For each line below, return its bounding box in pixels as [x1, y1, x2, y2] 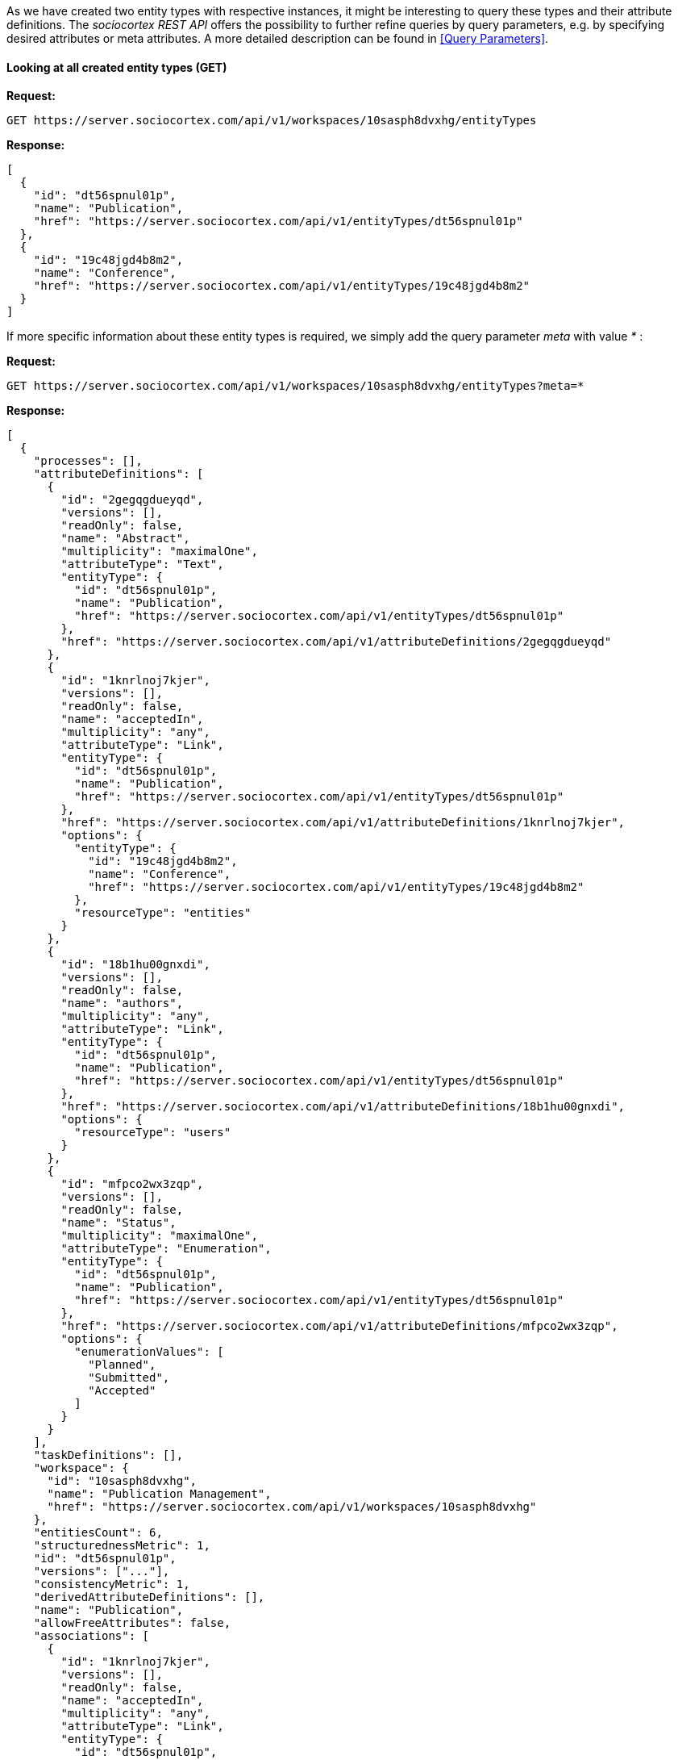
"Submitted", [88, 1371, 170, 1385]
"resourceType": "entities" [74, 906, 252, 920]
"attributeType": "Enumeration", [60, 1242, 272, 1256]
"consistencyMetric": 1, [33, 1578, 190, 1591]
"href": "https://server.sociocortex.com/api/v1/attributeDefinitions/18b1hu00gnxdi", [60, 1100, 626, 1114]
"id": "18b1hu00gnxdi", [60, 958, 210, 972]
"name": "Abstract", [60, 532, 190, 546]
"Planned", [88, 1358, 156, 1372]
